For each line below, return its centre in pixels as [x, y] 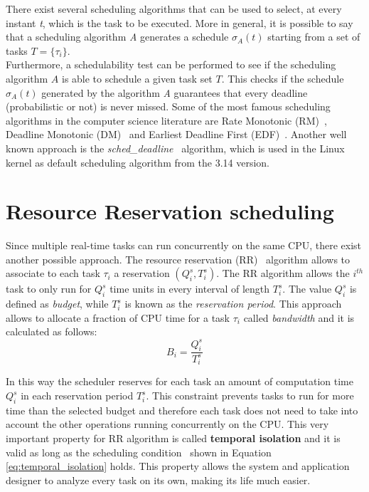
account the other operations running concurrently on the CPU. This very [167, 424]
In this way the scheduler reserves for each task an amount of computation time [180, 381]
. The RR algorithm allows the [283, 273]
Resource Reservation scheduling [170, 211]
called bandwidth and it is [299, 317]
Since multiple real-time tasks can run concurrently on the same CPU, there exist [183, 245]
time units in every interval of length [190, 289]
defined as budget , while [57, 304]
